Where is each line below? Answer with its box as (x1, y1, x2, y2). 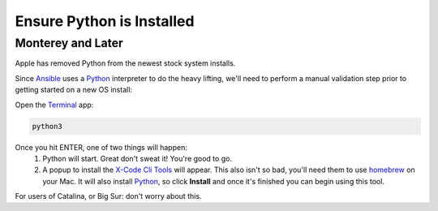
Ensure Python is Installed (15, 12, 195, 30)
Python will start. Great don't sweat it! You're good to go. (42, 153, 233, 163)
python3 (32, 122, 62, 131)
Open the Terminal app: (15, 100, 94, 110)
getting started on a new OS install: (15, 85, 133, 95)
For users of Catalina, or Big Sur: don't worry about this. (15, 192, 202, 201)
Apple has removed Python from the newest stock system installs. (15, 58, 236, 68)
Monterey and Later (15, 36, 123, 50)
